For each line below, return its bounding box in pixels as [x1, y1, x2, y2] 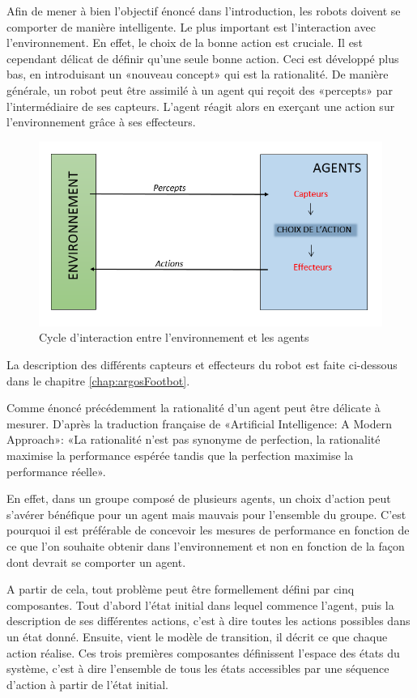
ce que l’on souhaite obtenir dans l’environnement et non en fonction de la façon [6, 537, 405, 554]
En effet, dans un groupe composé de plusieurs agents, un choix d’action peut [6, 490, 391, 507]
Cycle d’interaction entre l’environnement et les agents [39, 329, 309, 346]
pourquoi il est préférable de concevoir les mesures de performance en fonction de [6, 521, 410, 538]
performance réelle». [6, 462, 106, 479]
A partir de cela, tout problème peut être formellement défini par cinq [6, 581, 355, 598]
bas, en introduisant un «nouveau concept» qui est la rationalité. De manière [6, 66, 389, 83]
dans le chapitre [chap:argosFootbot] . [6, 372, 190, 389]
